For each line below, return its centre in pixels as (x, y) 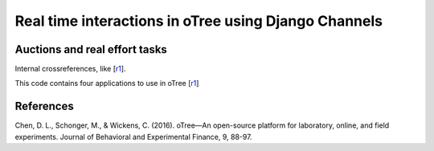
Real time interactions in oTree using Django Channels (199, 21)
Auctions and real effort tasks (91, 49)
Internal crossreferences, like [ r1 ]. (70, 69)
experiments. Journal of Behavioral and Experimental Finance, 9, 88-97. (133, 137)
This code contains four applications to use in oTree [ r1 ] (107, 84)
